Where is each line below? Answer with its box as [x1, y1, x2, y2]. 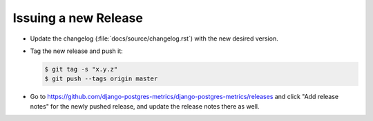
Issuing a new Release [12, 10, 143, 25]
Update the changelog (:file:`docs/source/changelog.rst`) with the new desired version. [30, 34, 279, 43]
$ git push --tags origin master [44, 75, 158, 82]
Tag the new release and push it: [30, 47, 124, 55]
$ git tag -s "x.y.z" [44, 65, 118, 73]
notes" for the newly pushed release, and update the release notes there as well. [30, 102, 260, 110]
